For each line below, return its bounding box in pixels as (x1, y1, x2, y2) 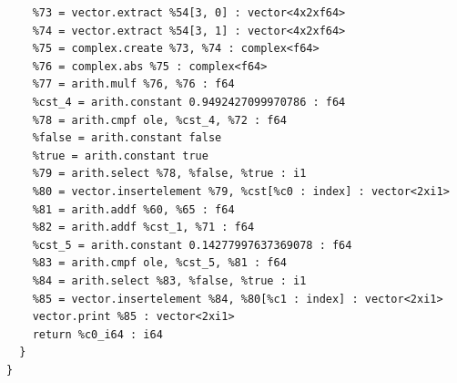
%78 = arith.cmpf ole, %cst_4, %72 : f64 (32, 113, 287, 127)
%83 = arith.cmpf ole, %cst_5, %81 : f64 (32, 256, 287, 270)
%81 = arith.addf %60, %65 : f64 (32, 202, 235, 216)
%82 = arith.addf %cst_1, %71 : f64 (32, 221, 255, 234)
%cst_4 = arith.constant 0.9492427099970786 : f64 (32, 95, 346, 109)
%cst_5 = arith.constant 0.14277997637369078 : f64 (32, 238, 352, 252)
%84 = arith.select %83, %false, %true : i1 (32, 274, 307, 287)
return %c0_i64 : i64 (32, 327, 163, 341)
